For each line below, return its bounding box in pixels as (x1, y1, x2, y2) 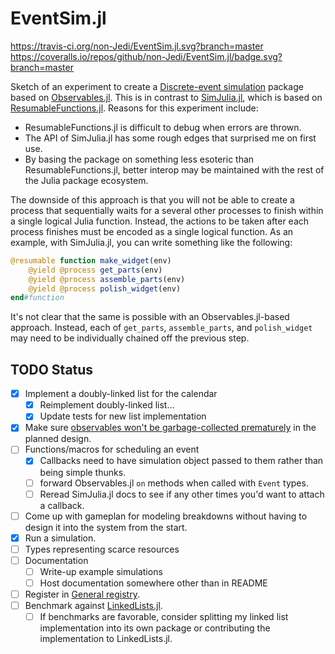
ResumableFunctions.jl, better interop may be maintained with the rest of (24, 163, 325, 176)
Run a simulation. (24, 532, 97, 544)
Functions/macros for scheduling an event (24, 443, 200, 456)
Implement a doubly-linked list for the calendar (24, 388, 218, 400)
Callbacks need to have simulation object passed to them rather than (39, 455, 324, 467)
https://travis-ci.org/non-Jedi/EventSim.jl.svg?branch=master (10, 40, 264, 52)
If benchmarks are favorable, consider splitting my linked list (39, 611, 289, 623)
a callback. (39, 499, 85, 511)
